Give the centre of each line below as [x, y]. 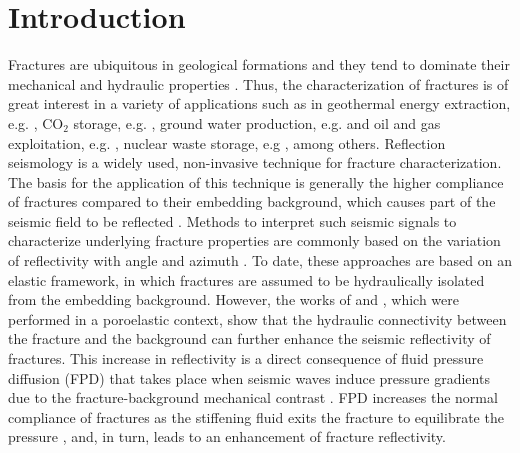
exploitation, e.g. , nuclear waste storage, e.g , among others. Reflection [227, 142]
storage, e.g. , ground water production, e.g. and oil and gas [257, 122]
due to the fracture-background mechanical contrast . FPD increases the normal [253, 397]
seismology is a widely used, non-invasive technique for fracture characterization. [255, 162]
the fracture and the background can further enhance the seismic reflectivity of [249, 338]
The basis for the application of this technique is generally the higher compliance [256, 181]
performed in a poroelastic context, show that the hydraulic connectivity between [257, 318]
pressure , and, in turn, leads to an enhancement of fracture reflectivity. [227, 436]
